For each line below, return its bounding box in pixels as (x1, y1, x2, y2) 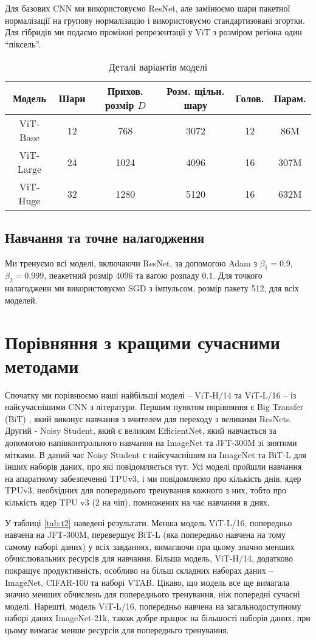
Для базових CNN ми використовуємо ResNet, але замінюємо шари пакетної (5, 2, 290, 14)
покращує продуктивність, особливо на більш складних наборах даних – (5, 563, 273, 576)
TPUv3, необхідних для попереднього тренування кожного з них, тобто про (5, 484, 287, 496)
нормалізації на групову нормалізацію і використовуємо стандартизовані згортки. (5, 13, 305, 26)
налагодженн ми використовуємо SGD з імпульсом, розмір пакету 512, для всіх (5, 282, 299, 294)
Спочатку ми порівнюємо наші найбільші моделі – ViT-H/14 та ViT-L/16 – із (5, 388, 297, 401)
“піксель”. (5, 37, 41, 50)
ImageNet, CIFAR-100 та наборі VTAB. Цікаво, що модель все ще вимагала (5, 576, 290, 588)
